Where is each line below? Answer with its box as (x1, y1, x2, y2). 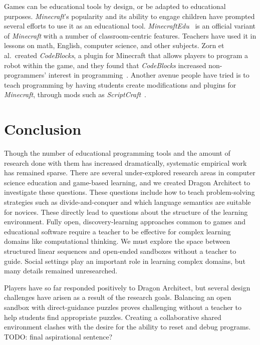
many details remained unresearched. (4, 265, 118, 276)
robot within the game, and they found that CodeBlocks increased (4, 60, 206, 70)
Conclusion (4, 119, 82, 139)
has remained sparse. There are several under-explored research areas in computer (4, 167, 255, 178)
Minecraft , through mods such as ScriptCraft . (4, 89, 146, 100)
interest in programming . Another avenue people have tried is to (48, 70, 249, 80)
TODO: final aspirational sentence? (4, 331, 113, 341)
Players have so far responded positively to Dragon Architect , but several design (4, 282, 250, 292)
